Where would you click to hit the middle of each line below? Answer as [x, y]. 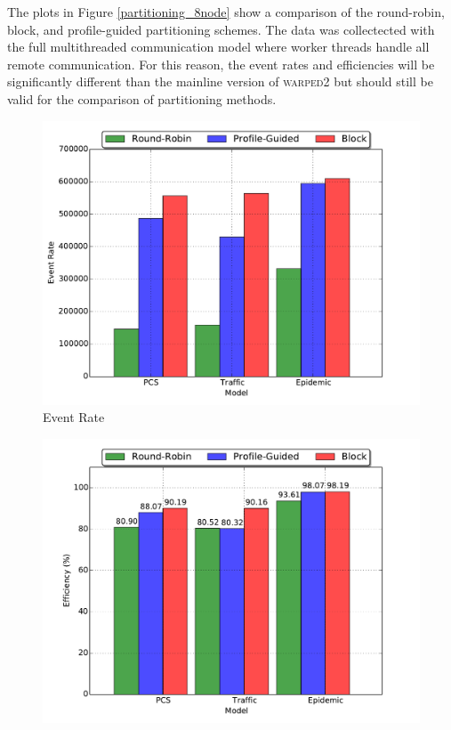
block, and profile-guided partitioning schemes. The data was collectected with [221, 29]
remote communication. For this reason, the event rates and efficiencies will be [221, 64]
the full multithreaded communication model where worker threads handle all [218, 47]
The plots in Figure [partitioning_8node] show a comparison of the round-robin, [226, 12]
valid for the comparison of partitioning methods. [142, 98]
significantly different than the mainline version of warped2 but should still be [220, 81]
